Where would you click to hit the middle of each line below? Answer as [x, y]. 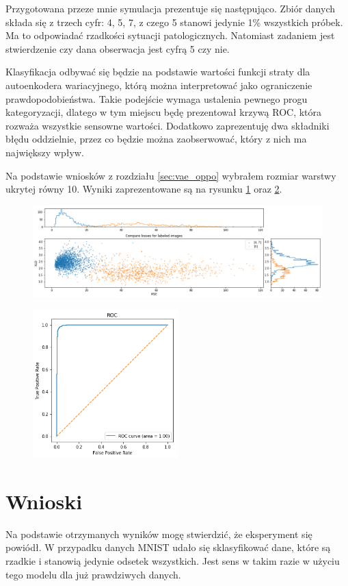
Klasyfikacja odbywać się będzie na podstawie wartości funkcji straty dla [158, 72]
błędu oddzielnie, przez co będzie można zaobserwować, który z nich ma [156, 139]
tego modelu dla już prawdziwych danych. [93, 574]
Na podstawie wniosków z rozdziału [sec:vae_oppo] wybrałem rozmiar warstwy [171, 175]
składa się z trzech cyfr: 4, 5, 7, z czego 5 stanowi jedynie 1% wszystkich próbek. [174, 22]
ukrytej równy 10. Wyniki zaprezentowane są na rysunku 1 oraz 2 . [144, 189]
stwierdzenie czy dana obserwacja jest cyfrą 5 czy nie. [118, 48]
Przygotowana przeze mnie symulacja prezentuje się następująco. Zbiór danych [171, 8]
